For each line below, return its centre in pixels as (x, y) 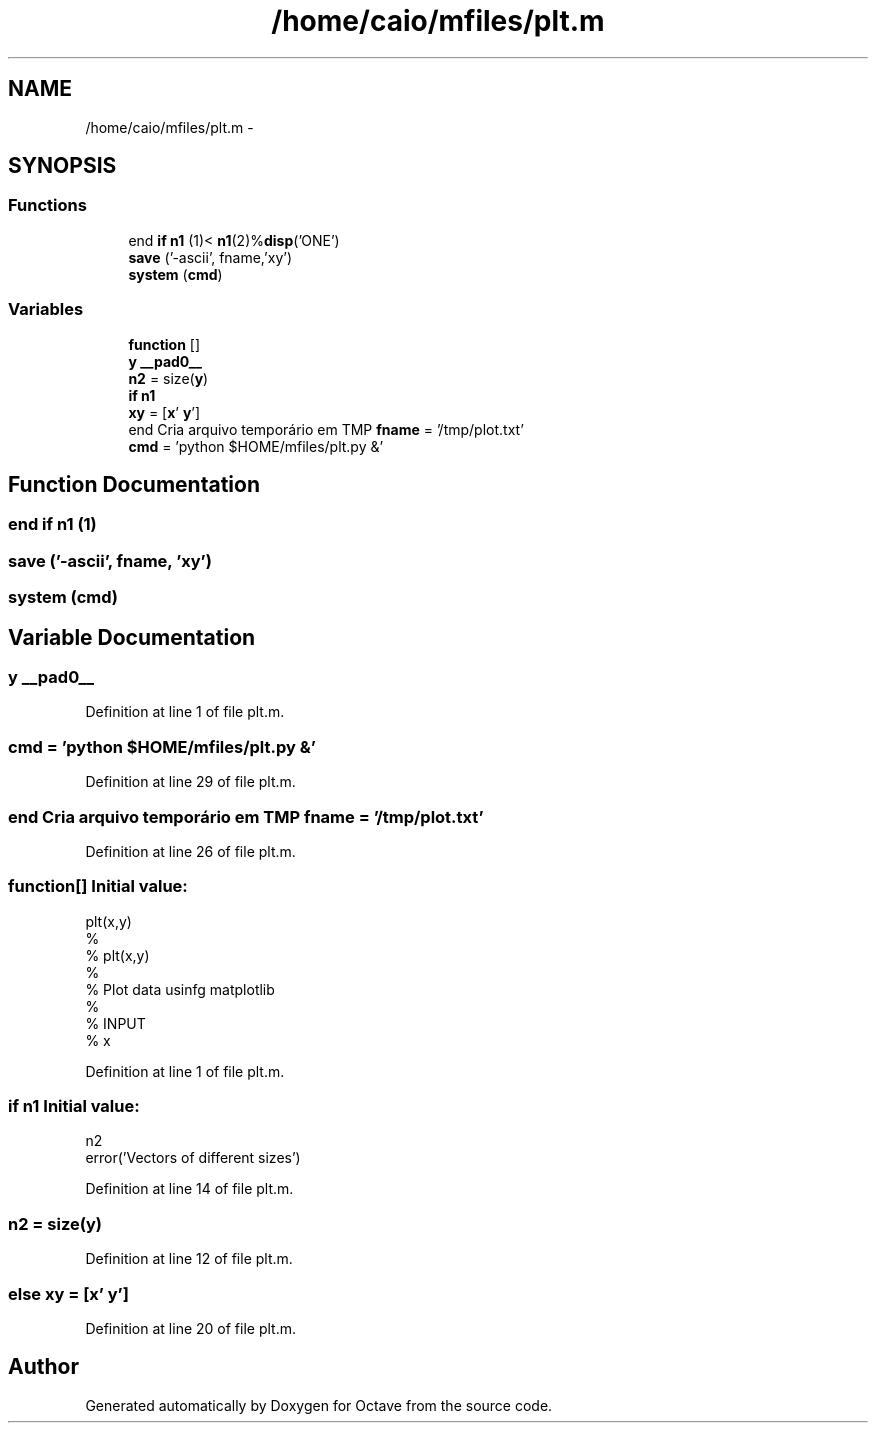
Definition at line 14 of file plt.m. (189, 1189)
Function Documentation (134, 484)
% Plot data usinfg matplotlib (180, 989)
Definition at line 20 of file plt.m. (190, 1328)
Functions (47, 205)
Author (43, 1367)
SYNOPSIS (62, 166)
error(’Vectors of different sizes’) (193, 1158)
